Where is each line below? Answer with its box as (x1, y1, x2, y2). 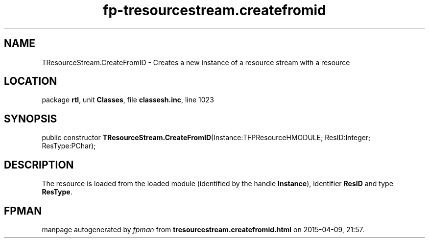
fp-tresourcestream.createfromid (103, 2, 326, 19)
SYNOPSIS (4, 112, 57, 125)
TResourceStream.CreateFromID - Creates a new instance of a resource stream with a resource (42, 58, 350, 67)
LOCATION (4, 75, 57, 88)
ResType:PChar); (42, 142, 96, 150)
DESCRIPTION (4, 158, 74, 171)
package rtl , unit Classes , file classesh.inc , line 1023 (42, 96, 214, 104)
